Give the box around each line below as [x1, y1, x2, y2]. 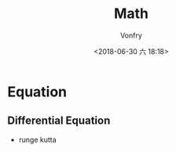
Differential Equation [7, 114, 111, 128]
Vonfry [119, 31, 143, 40]
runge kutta [18, 135, 57, 144]
